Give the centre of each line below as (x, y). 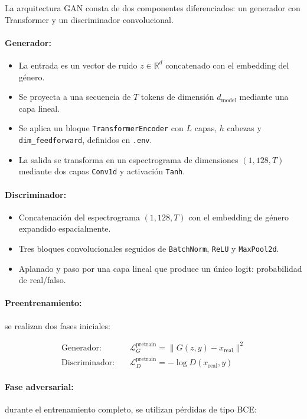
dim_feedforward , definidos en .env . (85, 140)
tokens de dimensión (177, 97)
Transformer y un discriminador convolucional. (89, 19)
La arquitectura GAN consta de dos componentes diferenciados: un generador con (153, 8)
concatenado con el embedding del (227, 65)
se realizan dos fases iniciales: (58, 325)
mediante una (264, 97)
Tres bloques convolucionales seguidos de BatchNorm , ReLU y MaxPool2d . (149, 248)
